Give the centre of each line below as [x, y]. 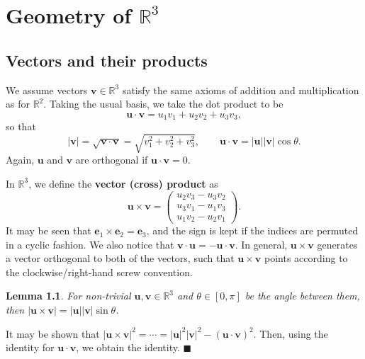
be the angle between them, [302, 296]
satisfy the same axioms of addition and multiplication [241, 90]
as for [18, 104]
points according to [306, 258]
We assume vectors [47, 90]
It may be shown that [53, 333]
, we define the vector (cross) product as [123, 183]
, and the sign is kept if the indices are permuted [252, 230]
